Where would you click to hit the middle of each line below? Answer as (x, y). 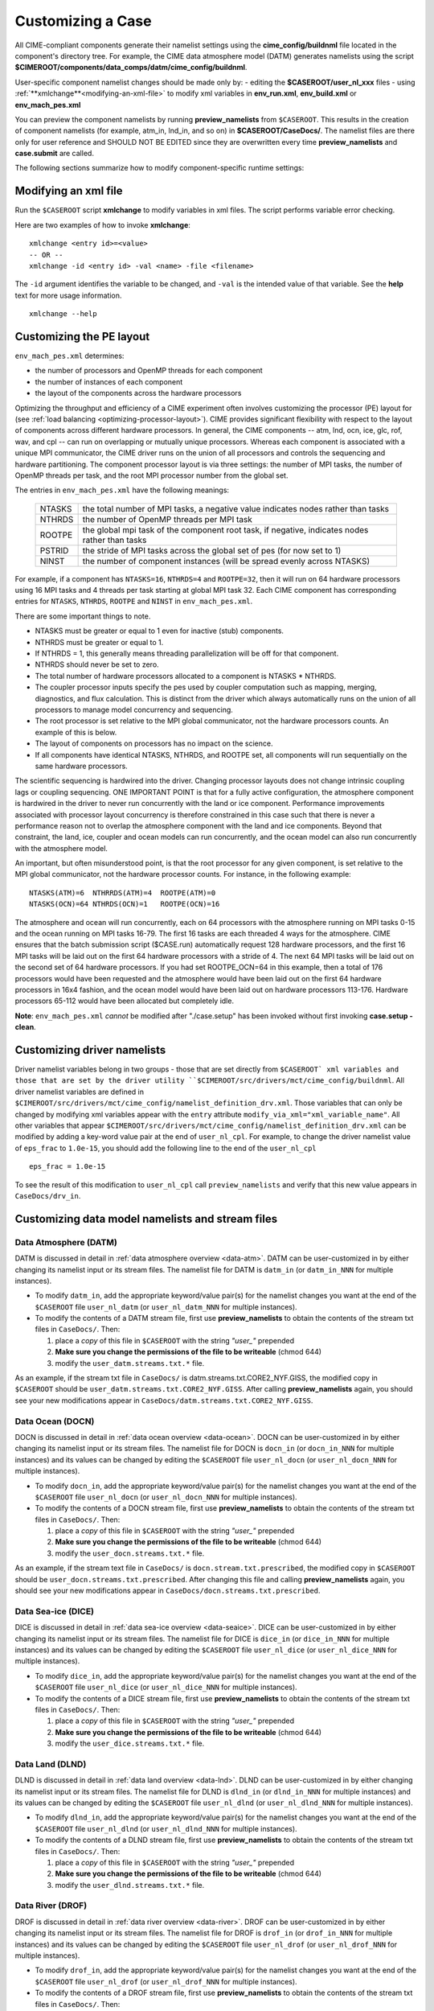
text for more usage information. (68, 295)
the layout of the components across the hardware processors (138, 393)
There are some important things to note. (83, 616)
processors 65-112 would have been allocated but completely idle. (125, 1001)
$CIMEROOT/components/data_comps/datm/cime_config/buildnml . (131, 68)
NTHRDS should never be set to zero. (97, 664)
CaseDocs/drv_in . (48, 1195)
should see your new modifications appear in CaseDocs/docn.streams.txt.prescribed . (168, 1591)
